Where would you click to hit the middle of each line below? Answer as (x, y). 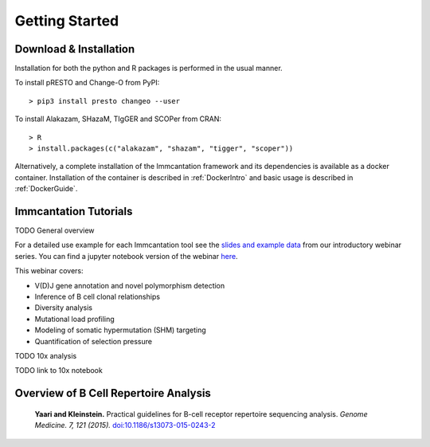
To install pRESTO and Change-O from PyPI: (87, 83)
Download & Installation (75, 49)
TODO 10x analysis (46, 356)
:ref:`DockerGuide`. (46, 189)
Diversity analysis (64, 308)
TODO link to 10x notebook (59, 371)
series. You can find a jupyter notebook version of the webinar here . (126, 256)
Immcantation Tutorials (74, 212)
